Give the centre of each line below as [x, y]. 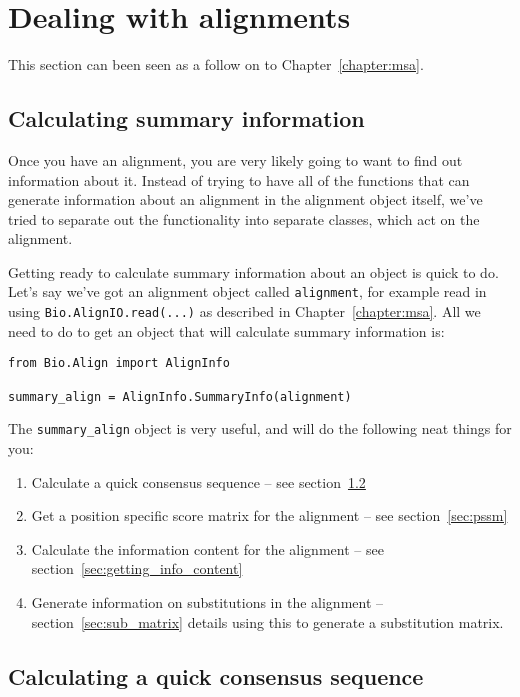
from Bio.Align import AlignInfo [119, 363]
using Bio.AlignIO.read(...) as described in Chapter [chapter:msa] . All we [244, 311]
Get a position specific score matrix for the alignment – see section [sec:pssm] [269, 515]
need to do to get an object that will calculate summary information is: [226, 330]
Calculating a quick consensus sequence [216, 675]
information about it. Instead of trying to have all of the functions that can [239, 179]
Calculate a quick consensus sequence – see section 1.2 [198, 481]
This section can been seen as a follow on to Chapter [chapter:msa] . [216, 64]
